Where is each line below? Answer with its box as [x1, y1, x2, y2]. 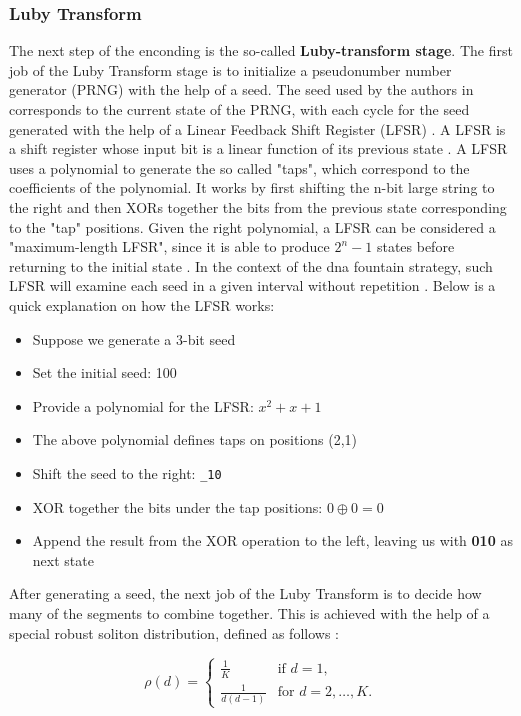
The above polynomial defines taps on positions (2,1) [32, 429, 358, 450]
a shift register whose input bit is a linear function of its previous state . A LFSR [9, 138, 508, 159]
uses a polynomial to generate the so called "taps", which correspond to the [9, 157, 470, 178]
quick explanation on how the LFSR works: [9, 294, 275, 315]
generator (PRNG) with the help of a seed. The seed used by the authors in [9, 79, 474, 100]
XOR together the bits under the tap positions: [32, 496, 323, 517]
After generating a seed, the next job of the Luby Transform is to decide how [9, 583, 482, 604]
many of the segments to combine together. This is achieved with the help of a [9, 602, 490, 623]
